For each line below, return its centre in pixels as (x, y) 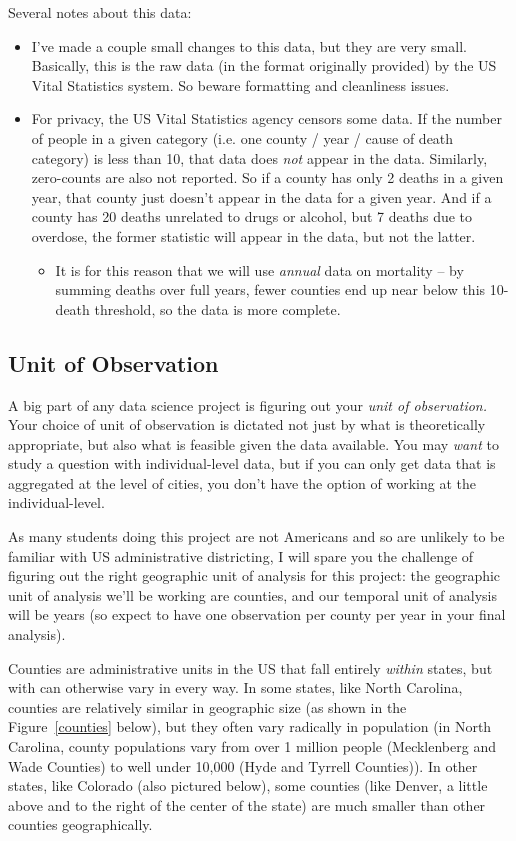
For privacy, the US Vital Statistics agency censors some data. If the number (266, 118)
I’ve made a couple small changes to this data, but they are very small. (249, 45)
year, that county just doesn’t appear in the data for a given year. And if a (261, 196)
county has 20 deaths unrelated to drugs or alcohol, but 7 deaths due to (252, 216)
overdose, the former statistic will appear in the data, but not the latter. (253, 235)
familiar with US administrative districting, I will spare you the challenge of (241, 555)
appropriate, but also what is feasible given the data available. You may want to (253, 443)
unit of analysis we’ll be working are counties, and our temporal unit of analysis (253, 594)
